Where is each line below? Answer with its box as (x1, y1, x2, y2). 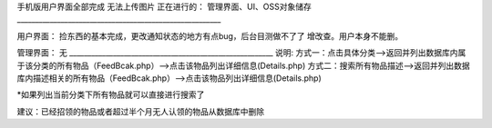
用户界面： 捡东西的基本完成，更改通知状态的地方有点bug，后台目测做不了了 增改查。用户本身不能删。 (16, 30, 404, 41)
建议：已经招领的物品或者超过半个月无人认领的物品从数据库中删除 (16, 105, 264, 117)
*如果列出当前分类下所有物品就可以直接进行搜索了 (16, 89, 205, 100)
